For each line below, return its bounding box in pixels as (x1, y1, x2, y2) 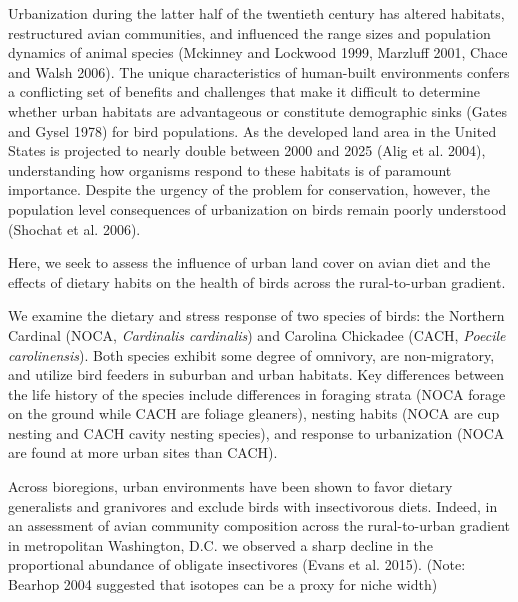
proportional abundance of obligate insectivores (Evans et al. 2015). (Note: (8, 554, 466, 575)
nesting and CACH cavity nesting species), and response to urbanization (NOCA (8, 422, 505, 443)
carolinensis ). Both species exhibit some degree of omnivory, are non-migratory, (8, 344, 495, 365)
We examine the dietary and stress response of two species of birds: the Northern (8, 305, 505, 326)
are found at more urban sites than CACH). (8, 442, 278, 463)
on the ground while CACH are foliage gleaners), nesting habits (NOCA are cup (8, 403, 500, 424)
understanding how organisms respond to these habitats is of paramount (8, 159, 452, 180)
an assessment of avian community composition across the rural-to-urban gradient (8, 515, 510, 536)
